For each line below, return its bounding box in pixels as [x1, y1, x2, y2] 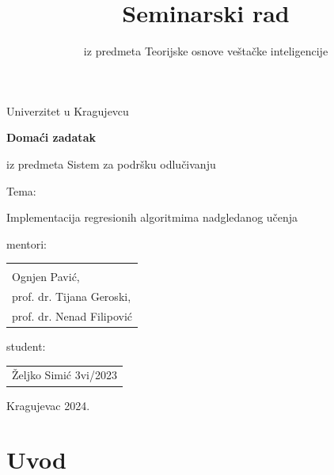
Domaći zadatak [6, 129, 96, 146]
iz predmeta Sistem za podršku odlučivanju [6, 155, 216, 172]
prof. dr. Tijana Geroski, [12, 288, 131, 305]
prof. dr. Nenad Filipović [12, 307, 132, 324]
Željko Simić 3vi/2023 [12, 367, 117, 383]
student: [6, 338, 46, 355]
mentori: [6, 235, 47, 252]
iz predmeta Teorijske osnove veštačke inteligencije [83, 43, 328, 59]
